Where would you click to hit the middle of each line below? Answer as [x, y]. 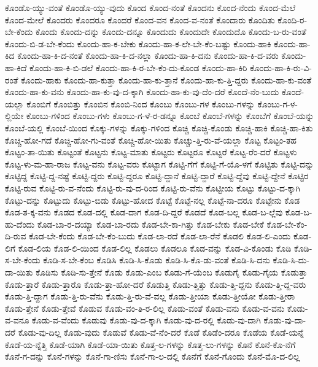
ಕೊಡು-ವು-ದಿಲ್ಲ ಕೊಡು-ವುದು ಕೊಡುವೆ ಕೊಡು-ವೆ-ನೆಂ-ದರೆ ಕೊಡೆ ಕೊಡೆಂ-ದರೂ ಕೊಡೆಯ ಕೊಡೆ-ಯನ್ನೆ [161, 332]
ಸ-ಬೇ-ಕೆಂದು [23, 260]
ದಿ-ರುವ [16, 236]
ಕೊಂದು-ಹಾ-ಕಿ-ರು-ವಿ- [281, 67]
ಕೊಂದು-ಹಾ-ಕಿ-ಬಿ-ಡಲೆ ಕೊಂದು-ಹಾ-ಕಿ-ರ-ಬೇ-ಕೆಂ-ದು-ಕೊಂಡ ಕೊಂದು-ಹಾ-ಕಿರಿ [138, 67]
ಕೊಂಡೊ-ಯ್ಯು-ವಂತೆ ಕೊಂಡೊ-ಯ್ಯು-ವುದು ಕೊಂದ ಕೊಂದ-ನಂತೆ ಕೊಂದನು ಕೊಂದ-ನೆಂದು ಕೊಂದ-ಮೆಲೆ [150, 7]
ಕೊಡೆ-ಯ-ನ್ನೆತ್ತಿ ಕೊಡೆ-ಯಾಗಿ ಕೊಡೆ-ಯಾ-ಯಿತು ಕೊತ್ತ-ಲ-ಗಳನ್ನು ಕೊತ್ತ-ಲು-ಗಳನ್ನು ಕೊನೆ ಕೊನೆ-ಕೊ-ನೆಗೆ [150, 344]
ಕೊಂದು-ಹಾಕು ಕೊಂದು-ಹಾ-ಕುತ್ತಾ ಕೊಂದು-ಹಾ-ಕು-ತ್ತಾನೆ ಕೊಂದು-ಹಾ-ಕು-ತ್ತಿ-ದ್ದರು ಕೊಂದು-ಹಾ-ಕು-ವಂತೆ [166, 79]
